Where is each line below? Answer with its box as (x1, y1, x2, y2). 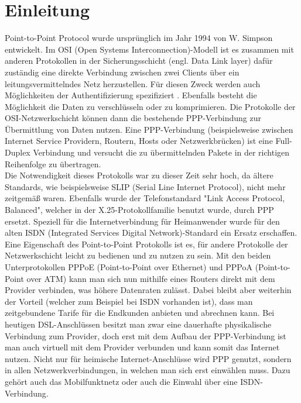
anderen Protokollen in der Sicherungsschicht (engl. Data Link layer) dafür (5, 54, 273, 67)
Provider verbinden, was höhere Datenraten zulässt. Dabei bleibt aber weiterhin (5, 284, 292, 296)
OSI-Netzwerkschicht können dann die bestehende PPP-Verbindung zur (5, 112, 262, 124)
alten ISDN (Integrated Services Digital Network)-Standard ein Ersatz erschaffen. (5, 226, 297, 239)
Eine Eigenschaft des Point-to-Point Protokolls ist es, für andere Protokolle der (5, 237, 288, 250)
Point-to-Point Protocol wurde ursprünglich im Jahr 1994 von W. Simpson (5, 32, 273, 44)
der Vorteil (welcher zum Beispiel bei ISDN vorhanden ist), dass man (5, 295, 253, 307)
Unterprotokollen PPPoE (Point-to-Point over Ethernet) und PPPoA (5, 261, 252, 273)
